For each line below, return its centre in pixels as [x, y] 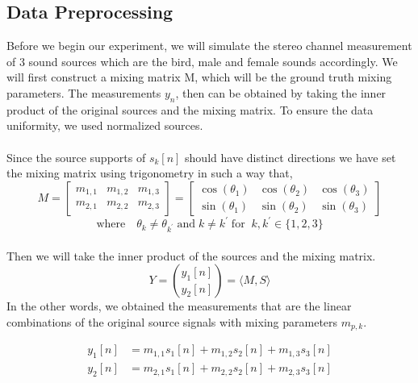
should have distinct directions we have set [291, 157]
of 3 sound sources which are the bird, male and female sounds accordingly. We [202, 61]
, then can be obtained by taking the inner [281, 92]
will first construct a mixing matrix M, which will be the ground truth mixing [199, 77]
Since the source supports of [76, 157]
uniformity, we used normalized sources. [105, 125]
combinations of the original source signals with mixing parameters [172, 321]
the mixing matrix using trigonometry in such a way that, [150, 173]
